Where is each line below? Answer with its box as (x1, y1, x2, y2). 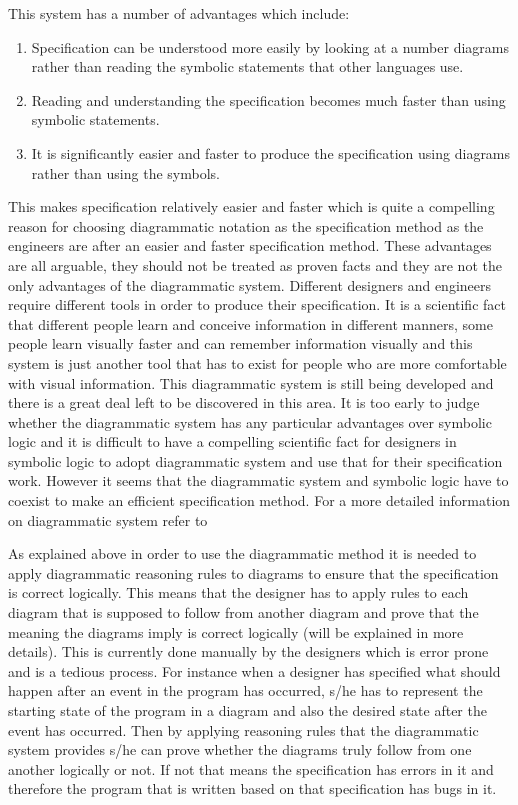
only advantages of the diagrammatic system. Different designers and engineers (8, 274, 491, 295)
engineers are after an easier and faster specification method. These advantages (8, 235, 492, 256)
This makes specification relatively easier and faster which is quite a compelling (8, 196, 495, 217)
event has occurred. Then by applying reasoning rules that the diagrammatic (8, 719, 479, 740)
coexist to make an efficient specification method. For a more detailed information (8, 490, 511, 511)
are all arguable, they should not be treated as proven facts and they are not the (8, 254, 502, 275)
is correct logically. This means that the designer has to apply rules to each (8, 582, 469, 603)
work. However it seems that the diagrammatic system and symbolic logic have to (8, 470, 509, 491)
